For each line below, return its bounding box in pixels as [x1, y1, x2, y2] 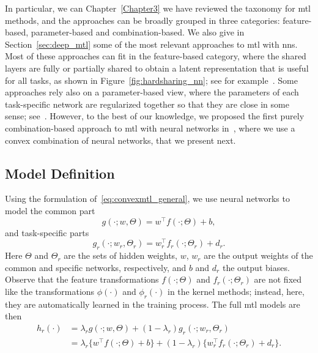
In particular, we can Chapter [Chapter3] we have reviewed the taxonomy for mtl [5, 2, 311, 14]
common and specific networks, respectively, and [5, 261, 187, 273]
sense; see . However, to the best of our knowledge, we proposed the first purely [5, 110, 305, 122]
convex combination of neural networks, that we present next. [5, 133, 236, 146]
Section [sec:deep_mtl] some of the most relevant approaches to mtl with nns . [5, 37, 298, 50]
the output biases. [222, 261, 290, 273]
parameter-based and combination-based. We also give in [31, 26, 245, 39]
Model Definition [5, 163, 115, 182]
